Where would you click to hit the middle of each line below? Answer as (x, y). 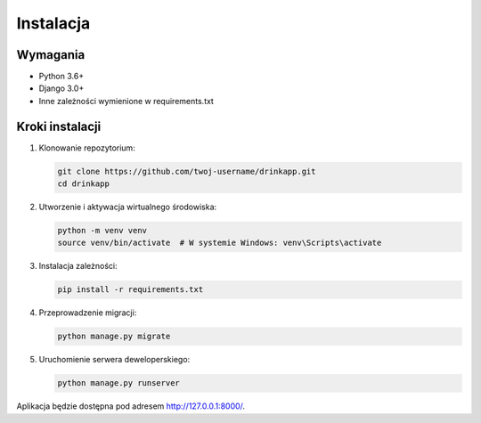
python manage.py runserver (118, 383)
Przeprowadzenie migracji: (88, 313)
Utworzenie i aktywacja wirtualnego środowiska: (128, 207)
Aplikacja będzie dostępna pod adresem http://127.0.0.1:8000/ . (130, 406)
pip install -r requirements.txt (130, 290)
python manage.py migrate (114, 337)
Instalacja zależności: (78, 266)
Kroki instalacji (59, 126)
